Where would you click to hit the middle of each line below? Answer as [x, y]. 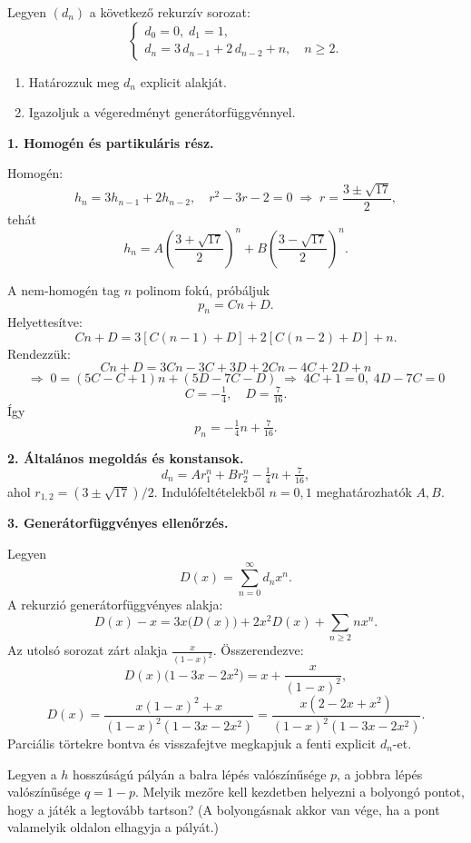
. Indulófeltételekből [209, 491]
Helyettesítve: [45, 322]
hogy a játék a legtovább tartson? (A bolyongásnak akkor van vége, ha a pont [224, 809]
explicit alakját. [183, 81]
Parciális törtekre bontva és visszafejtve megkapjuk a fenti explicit [192, 744]
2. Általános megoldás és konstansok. [126, 457]
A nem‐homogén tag [64, 289]
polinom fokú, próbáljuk [203, 289]
